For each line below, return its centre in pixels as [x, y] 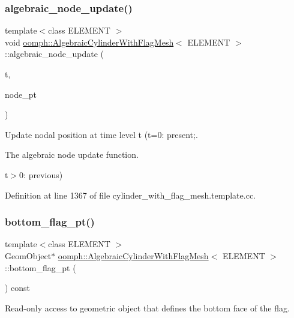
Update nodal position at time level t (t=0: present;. [101, 134]
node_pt [21, 94]
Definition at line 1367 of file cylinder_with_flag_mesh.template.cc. [130, 195]
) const [18, 288]
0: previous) [41, 174]
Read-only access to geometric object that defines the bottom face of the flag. [147, 307]
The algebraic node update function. [72, 154]
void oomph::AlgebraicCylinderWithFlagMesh [89, 42]
